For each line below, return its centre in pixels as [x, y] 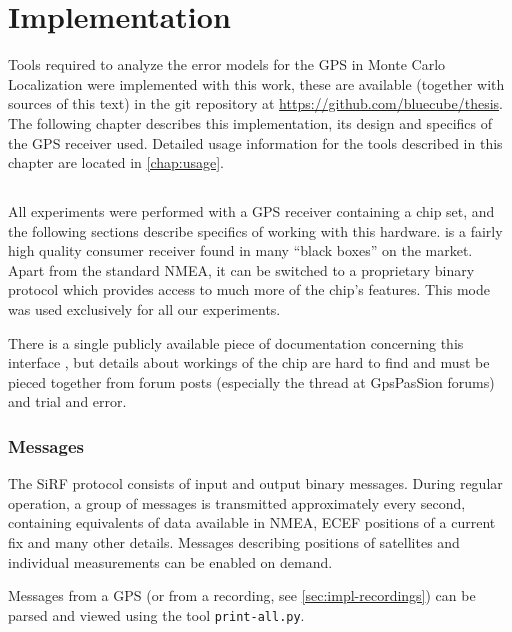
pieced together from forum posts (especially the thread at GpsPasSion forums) [251, 381]
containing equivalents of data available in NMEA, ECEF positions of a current [252, 522]
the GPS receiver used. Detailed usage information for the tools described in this [255, 142]
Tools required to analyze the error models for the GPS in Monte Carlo [227, 64]
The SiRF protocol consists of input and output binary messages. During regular [255, 483]
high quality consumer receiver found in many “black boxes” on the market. [240, 250]
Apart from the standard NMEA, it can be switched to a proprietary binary [241, 269]
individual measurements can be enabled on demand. [170, 561]
